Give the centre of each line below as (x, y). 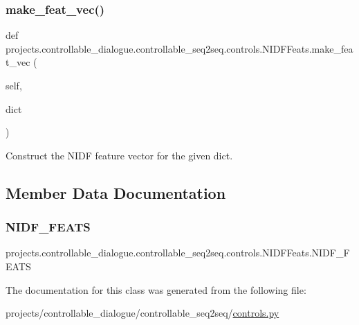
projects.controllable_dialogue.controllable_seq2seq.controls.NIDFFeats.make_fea (179, 48)
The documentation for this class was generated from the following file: (156, 289)
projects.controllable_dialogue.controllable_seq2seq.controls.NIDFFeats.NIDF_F (178, 253)
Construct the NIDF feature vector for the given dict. (119, 155)
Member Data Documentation (116, 192)
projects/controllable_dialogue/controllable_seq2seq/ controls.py (142, 313)
